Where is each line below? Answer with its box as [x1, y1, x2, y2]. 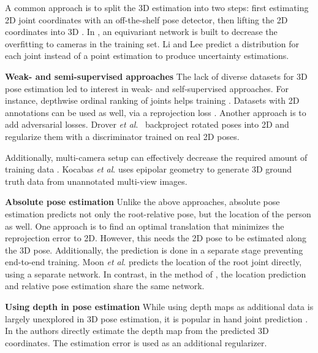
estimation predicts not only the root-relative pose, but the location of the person [5, 207, 311, 220]
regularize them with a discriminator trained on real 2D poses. [5, 130, 240, 142]
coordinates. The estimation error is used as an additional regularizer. [5, 336, 267, 349]
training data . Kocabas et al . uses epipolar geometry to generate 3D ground [5, 163, 292, 176]
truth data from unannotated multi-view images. [5, 174, 187, 187]
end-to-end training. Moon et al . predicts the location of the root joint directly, [5, 255, 302, 268]
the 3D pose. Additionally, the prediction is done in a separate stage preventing [5, 243, 303, 256]
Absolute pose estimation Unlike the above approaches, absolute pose [5, 195, 280, 208]
